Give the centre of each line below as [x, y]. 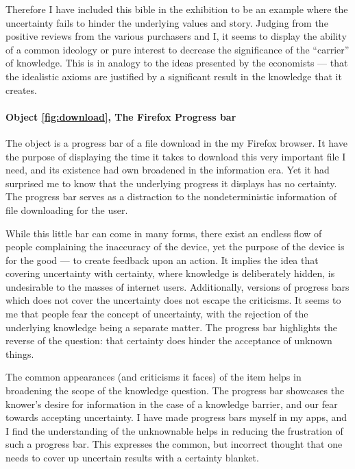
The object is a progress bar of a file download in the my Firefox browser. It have [176, 142]
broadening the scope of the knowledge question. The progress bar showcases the [175, 390]
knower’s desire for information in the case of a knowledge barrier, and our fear [172, 404]
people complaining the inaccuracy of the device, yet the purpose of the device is [175, 246]
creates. [21, 89]
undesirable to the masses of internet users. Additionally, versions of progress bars [177, 286]
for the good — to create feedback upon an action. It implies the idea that [162, 260]
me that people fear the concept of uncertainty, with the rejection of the [157, 314]
